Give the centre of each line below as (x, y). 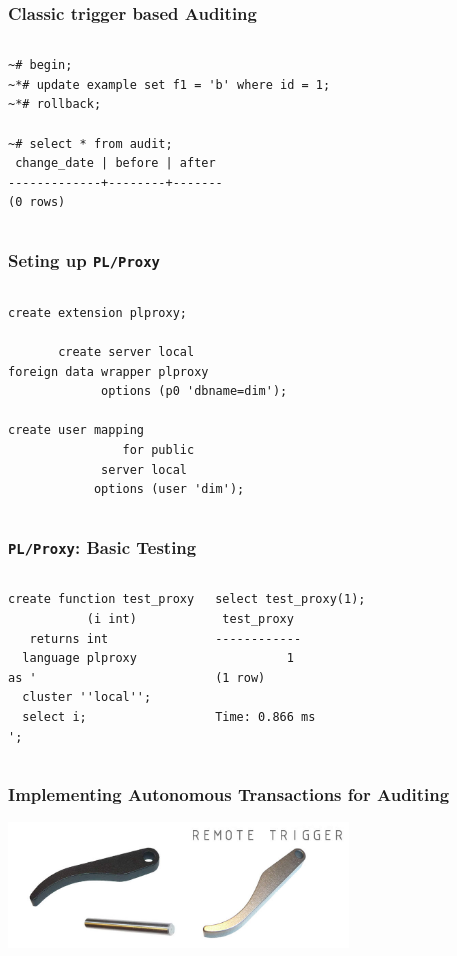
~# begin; (40, 65)
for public (158, 449)
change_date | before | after (115, 163)
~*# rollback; (55, 104)
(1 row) (240, 677)
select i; (54, 717)
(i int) (111, 619)
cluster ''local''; (87, 697)
